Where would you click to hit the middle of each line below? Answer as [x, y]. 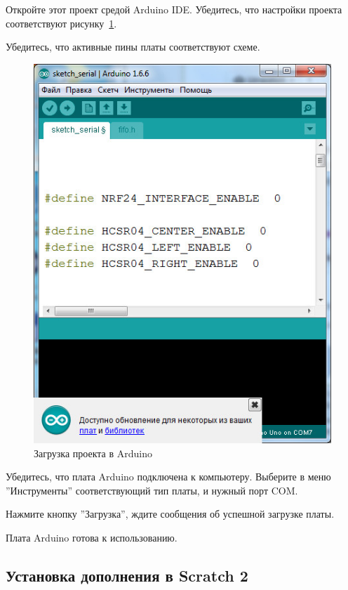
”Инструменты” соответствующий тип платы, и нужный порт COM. [152, 490]
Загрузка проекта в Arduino [93, 453]
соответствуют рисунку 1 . [61, 23]
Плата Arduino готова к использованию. [92, 537]
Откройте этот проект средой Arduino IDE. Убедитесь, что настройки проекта [174, 9]
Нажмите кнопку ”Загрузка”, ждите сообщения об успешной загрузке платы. [170, 514]
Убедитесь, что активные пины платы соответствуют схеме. [133, 47]
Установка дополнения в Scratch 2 [127, 575]
